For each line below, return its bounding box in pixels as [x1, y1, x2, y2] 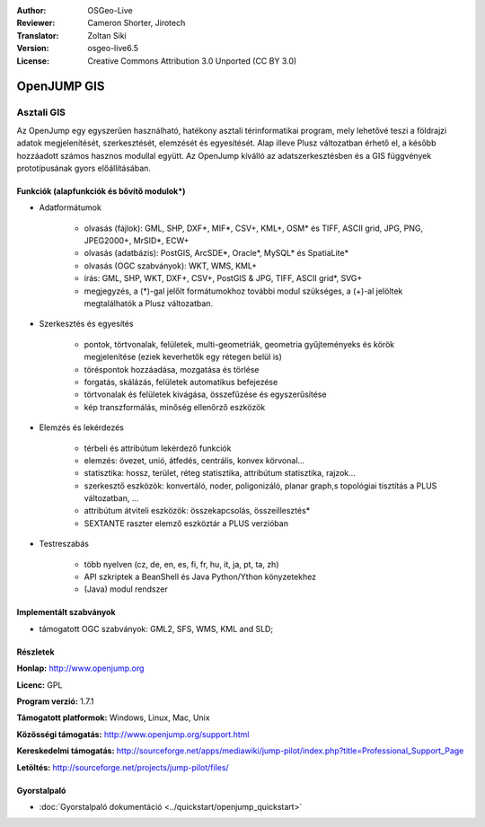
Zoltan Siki [87, 30, 127, 40]
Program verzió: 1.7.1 [16, 696, 94, 707]
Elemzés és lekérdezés [39, 422, 125, 433]
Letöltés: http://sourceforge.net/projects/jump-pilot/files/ [16, 761, 229, 772]
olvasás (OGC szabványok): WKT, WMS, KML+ [84, 260, 258, 271]
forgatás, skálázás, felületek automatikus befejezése [84, 376, 278, 387]
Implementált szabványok [16, 607, 116, 618]
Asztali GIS [16, 106, 66, 119]
